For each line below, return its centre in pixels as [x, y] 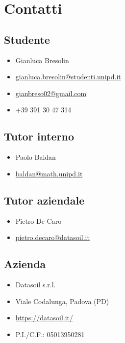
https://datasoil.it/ [44, 318]
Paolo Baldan [36, 157]
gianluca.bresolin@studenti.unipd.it [68, 77]
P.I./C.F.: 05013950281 [50, 334]
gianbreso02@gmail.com [51, 93]
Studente [27, 39]
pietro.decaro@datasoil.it [52, 237]
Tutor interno [39, 136]
